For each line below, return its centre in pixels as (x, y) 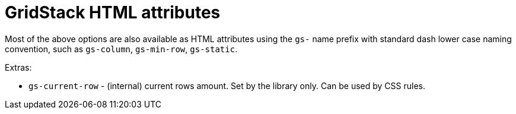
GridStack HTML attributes (113, 12)
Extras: (18, 67)
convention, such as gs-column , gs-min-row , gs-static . (121, 49)
